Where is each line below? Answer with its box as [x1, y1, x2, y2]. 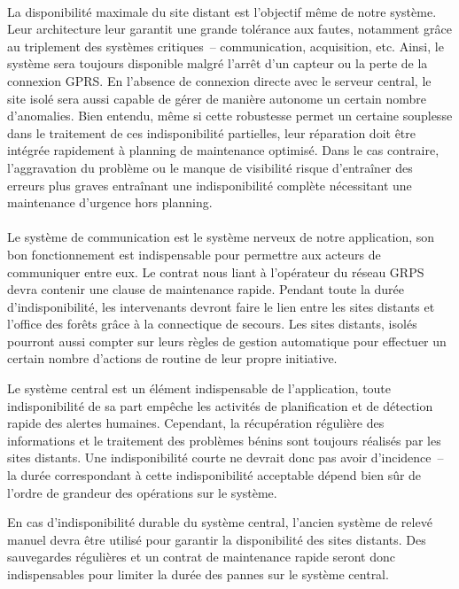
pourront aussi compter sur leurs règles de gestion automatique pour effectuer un [7, 331, 447, 350]
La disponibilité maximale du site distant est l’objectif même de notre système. [7, 2, 437, 20]
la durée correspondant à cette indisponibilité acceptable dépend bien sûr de [7, 466, 422, 484]
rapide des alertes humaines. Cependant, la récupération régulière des [7, 414, 385, 432]
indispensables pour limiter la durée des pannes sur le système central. [7, 565, 389, 583]
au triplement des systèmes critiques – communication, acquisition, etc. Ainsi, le [7, 36, 444, 55]
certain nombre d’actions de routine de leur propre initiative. [7, 349, 338, 368]
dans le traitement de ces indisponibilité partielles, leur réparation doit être [7, 123, 416, 142]
